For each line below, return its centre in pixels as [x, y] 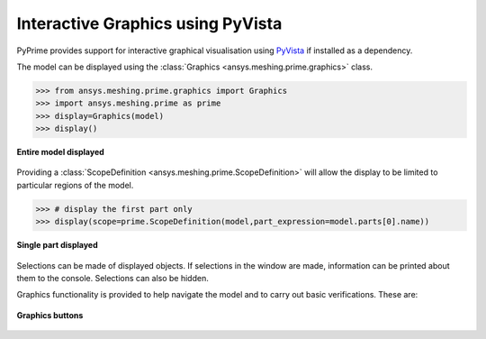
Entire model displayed [61, 152]
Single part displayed [57, 245]
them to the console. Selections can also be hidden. [112, 278]
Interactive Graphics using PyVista [149, 23]
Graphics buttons [50, 315]
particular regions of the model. [75, 185]
